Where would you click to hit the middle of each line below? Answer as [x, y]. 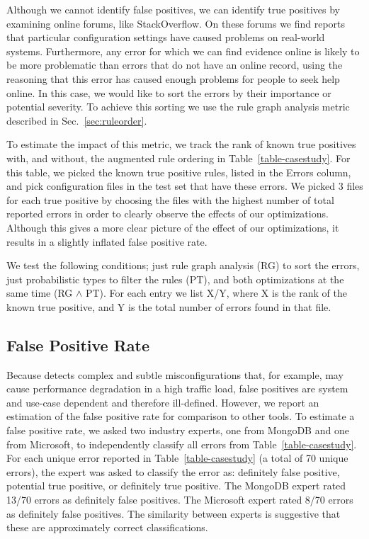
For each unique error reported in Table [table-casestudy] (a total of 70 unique [177, 458]
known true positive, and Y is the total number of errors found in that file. [169, 306]
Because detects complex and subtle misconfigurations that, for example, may [175, 374]
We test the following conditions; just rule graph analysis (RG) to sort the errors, [183, 265]
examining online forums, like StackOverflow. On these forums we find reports [176, 23]
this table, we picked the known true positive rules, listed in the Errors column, [179, 172]
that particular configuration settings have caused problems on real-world [166, 37]
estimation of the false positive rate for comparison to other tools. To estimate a [181, 416]
